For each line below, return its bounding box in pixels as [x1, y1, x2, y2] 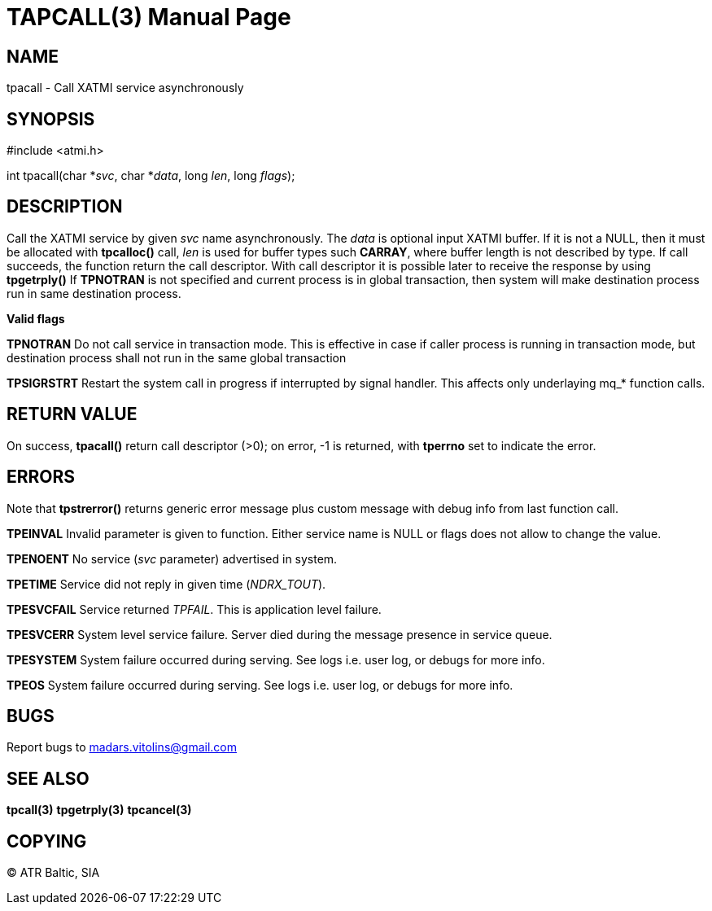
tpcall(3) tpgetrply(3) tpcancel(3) [7, 803, 192, 817]
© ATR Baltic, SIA [7, 865, 100, 880]
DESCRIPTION [7, 196, 123, 217]
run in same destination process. [7, 286, 181, 300]
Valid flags [7, 311, 65, 326]
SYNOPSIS [7, 108, 95, 129]
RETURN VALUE [7, 404, 138, 425]
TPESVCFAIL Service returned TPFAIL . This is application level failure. [7, 602, 382, 616]
